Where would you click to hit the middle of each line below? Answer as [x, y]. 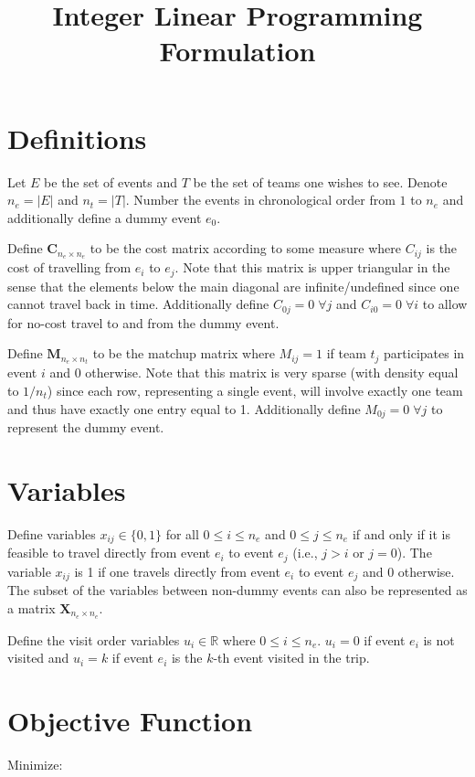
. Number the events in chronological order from [260, 200]
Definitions [77, 138]
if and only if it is [401, 533]
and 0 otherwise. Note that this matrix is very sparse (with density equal [254, 373]
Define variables [52, 533]
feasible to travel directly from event [109, 553]
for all [182, 533]
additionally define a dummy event [105, 217]
